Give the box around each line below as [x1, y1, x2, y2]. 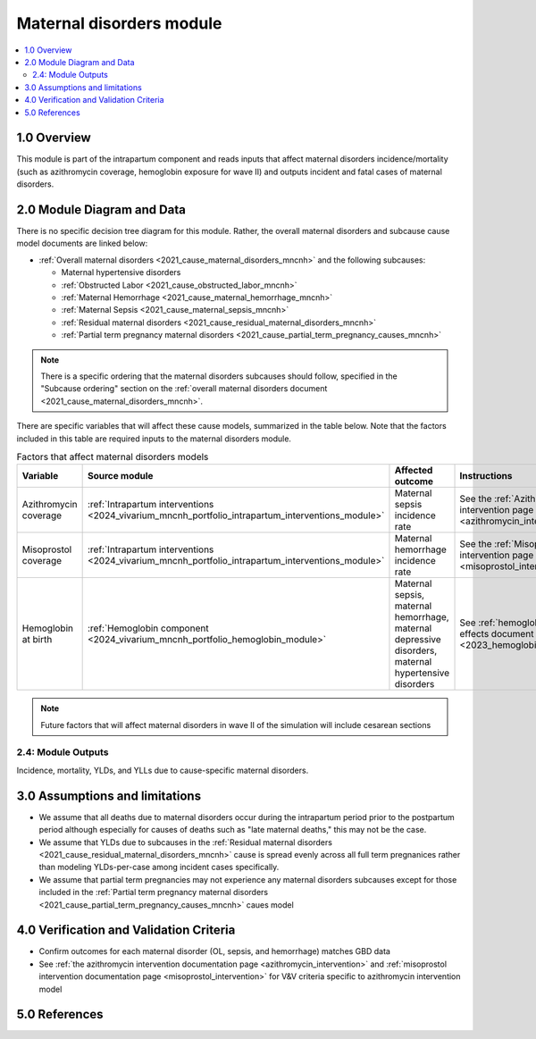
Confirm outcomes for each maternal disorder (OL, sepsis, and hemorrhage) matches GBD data [38, 946, 390, 957]
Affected [394, 465, 433, 477]
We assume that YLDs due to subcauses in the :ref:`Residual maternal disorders [38, 836, 332, 848]
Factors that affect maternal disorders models [16, 451, 209, 464]
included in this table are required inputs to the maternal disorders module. [16, 433, 292, 444]
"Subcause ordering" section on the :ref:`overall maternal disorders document [40, 383, 328, 394]
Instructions [459, 470, 513, 482]
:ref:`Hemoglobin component [87, 622, 209, 634]
